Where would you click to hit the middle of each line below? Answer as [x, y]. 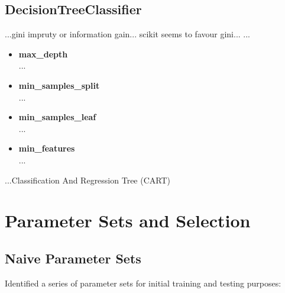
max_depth [43, 54]
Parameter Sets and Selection [128, 220]
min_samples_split [59, 85]
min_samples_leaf [57, 117]
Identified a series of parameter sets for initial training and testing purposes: [143, 283]
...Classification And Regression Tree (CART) [88, 180]
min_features [47, 148]
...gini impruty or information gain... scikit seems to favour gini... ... [128, 34]
